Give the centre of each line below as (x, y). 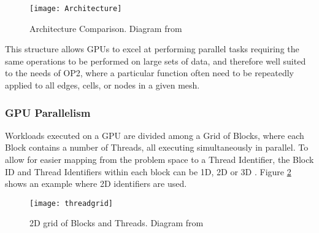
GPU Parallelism (48, 112)
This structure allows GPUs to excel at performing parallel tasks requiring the (152, 49)
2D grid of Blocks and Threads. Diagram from (117, 223)
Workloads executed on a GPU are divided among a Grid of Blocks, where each (155, 135)
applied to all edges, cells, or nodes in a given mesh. (102, 85)
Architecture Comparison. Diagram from (106, 28)
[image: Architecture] (76, 9)
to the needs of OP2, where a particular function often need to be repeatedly (150, 73)
